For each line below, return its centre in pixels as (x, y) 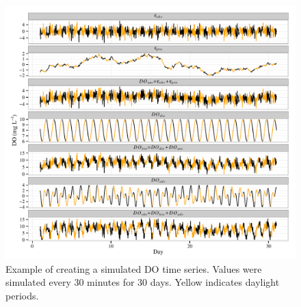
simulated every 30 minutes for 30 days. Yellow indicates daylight (143, 282)
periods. (22, 295)
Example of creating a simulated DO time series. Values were (134, 268)
